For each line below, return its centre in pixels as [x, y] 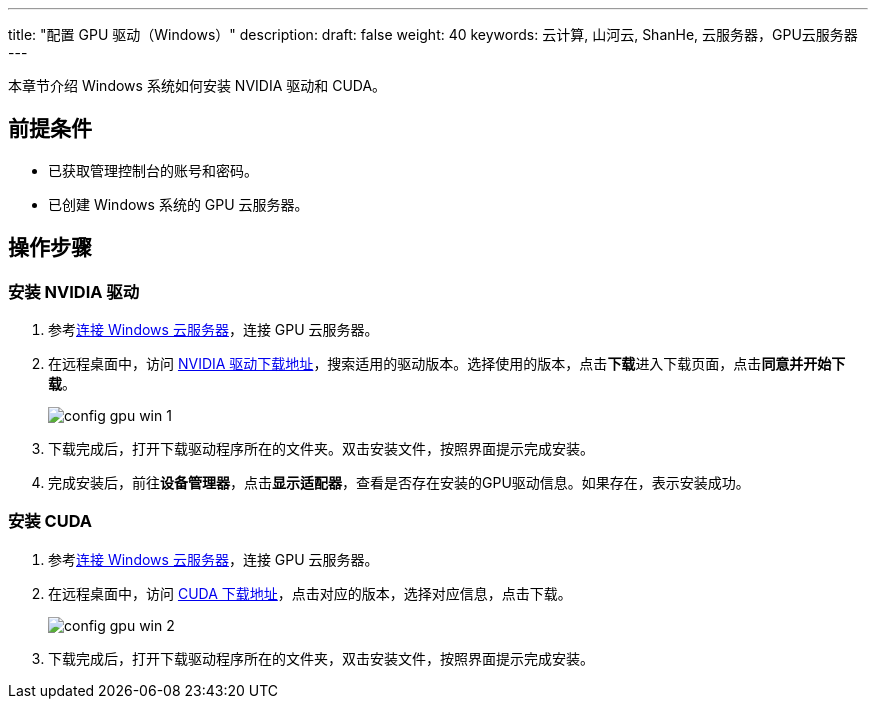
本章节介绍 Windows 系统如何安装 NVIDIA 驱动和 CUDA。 [197, 85]
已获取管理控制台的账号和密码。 [153, 170]
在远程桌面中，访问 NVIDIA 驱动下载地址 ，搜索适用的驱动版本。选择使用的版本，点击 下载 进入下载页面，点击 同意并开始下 [447, 364]
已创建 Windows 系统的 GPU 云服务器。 [178, 204]
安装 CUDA [50, 521]
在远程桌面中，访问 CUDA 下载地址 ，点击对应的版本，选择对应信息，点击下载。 [310, 593]
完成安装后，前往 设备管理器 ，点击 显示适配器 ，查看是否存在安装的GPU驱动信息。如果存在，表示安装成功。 [399, 483]
